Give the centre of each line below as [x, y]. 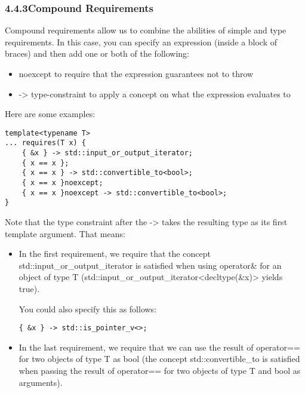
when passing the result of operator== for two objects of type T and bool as [160, 371]
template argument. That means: [65, 233]
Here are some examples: [50, 114]
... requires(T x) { [46, 143]
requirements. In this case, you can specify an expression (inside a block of [141, 42]
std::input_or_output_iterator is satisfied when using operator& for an [150, 265]
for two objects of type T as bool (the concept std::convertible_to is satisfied [159, 359]
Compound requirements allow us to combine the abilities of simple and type [146, 30]
